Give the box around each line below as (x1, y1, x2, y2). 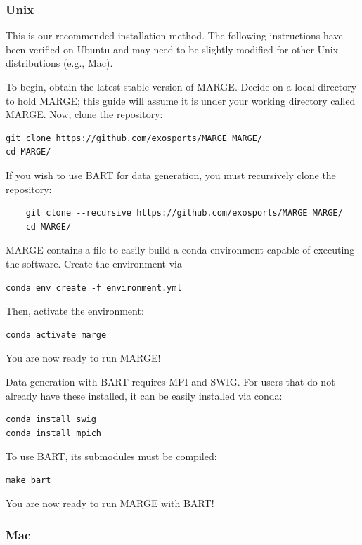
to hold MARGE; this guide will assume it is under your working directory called (6, 93, 356, 107)
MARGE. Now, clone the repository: (6, 107, 163, 122)
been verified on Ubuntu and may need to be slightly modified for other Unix (6, 41, 339, 56)
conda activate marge (6, 329, 107, 340)
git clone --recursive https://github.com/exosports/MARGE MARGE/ (25, 208, 343, 218)
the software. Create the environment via (6, 256, 183, 270)
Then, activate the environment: (6, 303, 144, 318)
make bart (6, 475, 51, 485)
